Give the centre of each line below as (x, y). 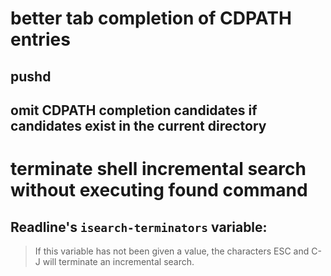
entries (40, 39)
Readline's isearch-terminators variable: (139, 227)
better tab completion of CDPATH (151, 18)
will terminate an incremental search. (118, 261)
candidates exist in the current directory (138, 125)
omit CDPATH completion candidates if (134, 110)
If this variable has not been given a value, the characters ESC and (172, 251)
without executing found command (159, 190)
